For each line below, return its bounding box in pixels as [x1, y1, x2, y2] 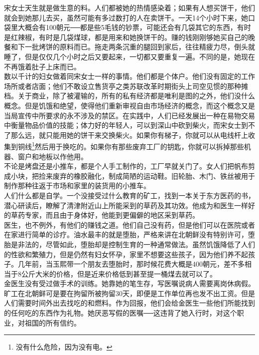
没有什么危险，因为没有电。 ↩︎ [15, 342, 113, 352]
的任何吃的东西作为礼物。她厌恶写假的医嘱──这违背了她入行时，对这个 [4, 308, 237, 318]
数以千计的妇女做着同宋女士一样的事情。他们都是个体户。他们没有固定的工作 [4, 71, 255, 81]
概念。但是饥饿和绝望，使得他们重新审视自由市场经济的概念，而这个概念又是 [4, 100, 255, 110]
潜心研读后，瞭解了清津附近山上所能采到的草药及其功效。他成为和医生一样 [4, 200, 248, 210]
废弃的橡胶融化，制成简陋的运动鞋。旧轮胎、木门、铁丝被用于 [52, 170, 255, 181]
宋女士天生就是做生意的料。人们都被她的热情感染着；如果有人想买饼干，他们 [4, 2, 255, 12]
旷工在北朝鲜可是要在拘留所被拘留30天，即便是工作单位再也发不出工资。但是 [4, 288, 255, 298]
